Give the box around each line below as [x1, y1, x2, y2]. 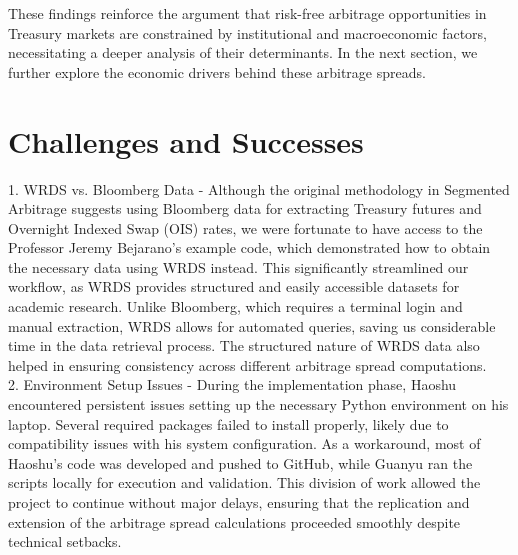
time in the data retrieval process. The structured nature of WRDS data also [8, 335, 480, 356]
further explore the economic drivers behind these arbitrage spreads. [8, 61, 426, 82]
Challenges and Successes [8, 120, 364, 161]
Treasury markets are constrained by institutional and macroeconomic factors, [8, 22, 487, 43]
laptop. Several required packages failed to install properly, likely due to [8, 413, 449, 434]
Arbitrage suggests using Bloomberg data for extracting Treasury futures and [8, 198, 482, 219]
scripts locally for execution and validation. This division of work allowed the [8, 472, 481, 493]
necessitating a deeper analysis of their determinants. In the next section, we [8, 42, 478, 63]
